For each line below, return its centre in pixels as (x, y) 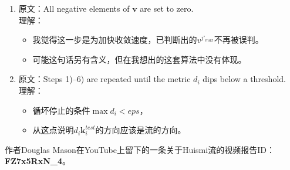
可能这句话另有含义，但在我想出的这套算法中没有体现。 (139, 59)
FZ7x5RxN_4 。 (38, 161)
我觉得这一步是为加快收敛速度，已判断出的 (115, 40)
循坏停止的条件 (61, 110)
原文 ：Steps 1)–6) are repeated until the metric (104, 79)
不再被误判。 (239, 40)
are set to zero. (167, 8)
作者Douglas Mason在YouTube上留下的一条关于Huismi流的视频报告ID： (140, 149)
